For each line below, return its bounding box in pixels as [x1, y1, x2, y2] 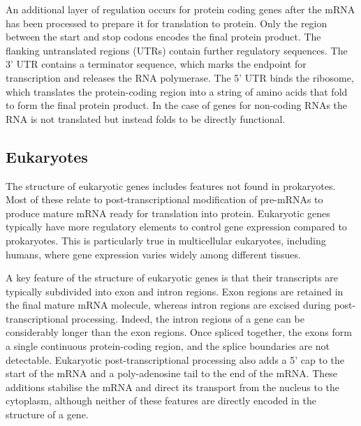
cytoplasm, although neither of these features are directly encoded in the [6, 393, 316, 408]
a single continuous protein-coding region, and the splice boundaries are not [6, 339, 330, 353]
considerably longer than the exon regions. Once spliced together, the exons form [6, 325, 352, 339]
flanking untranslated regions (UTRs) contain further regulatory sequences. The [6, 43, 348, 57]
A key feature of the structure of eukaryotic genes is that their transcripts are [6, 270, 338, 285]
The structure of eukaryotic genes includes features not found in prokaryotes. [6, 178, 336, 193]
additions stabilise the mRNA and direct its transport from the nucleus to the [6, 379, 339, 394]
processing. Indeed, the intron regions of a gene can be [71, 311, 304, 325]
